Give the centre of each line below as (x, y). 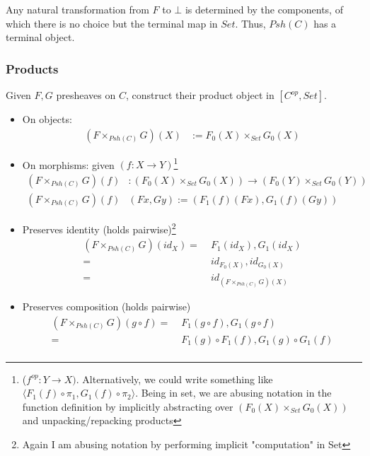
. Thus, (250, 23)
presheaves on (86, 95)
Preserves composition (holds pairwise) (106, 306)
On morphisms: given (68, 164)
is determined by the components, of (264, 9)
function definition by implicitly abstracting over (128, 406)
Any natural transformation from (77, 9)
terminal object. (40, 37)
